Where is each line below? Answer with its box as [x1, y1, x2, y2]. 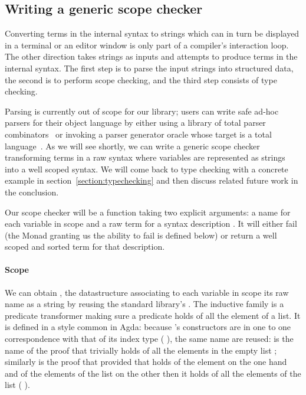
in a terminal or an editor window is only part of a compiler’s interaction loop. [5, 38, 289, 51]
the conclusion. [5, 185, 59, 198]
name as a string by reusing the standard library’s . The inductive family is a [5, 298, 284, 310]
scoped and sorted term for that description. [5, 240, 165, 253]
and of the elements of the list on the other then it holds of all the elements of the [5, 367, 301, 379]
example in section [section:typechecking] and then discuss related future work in [5, 174, 298, 187]
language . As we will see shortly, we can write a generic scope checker [5, 139, 260, 152]
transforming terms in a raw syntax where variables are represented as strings [5, 151, 285, 164]
